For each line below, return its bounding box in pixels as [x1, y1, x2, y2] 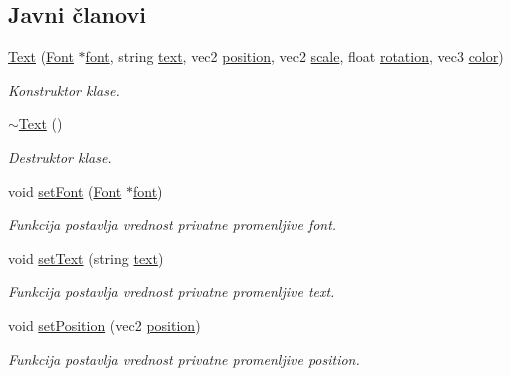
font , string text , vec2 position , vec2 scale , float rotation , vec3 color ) [85, 46, 504, 67]
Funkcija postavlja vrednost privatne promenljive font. [8, 214, 337, 235]
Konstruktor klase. [8, 79, 120, 100]
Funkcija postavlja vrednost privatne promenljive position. [8, 348, 360, 369]
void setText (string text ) [8, 247, 164, 268]
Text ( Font [8, 46, 74, 67]
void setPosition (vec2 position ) [8, 314, 201, 335]
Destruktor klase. [8, 146, 112, 167]
